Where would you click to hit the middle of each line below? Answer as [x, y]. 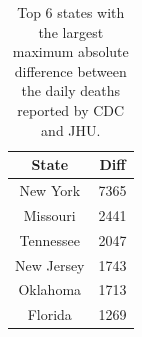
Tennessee [49, 239]
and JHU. [71, 129]
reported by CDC [71, 109]
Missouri [49, 214]
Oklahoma [50, 289]
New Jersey [50, 264]
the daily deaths [70, 90]
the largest [71, 31]
